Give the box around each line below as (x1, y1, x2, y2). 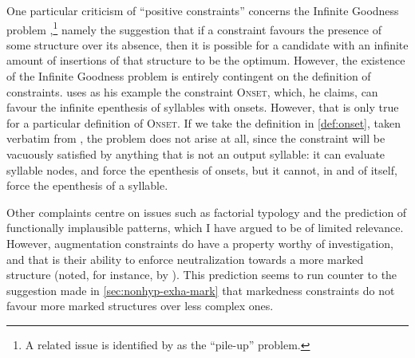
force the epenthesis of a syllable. (6, 177, 168, 194)
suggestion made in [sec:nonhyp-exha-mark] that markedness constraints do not (6, 281, 395, 298)
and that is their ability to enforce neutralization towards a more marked (6, 250, 364, 267)
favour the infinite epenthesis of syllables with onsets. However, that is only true (6, 99, 399, 116)
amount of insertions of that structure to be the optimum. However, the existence (6, 52, 405, 69)
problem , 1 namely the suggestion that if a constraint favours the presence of (6, 18, 381, 37)
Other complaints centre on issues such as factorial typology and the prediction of (6, 203, 407, 220)
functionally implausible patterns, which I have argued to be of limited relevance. (6, 219, 404, 236)
